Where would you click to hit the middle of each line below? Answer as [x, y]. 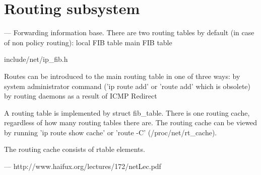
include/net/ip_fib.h [36, 59]
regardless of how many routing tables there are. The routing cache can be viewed [131, 122]
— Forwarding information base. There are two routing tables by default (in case [129, 32]
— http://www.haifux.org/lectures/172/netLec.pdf [83, 166]
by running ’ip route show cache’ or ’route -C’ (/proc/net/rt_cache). [111, 132]
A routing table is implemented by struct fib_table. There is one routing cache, [127, 112]
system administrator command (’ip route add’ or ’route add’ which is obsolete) [127, 86]
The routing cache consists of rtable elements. [75, 149]
